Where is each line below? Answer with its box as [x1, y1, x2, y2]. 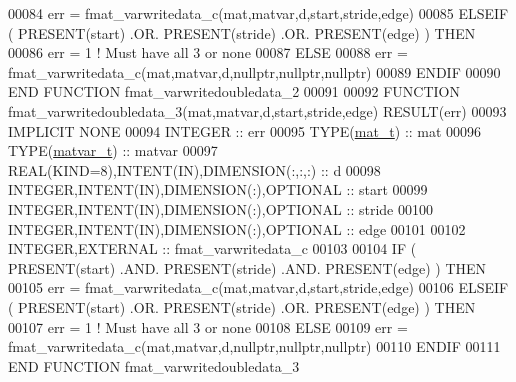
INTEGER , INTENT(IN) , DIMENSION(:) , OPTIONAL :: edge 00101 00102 [8, 218, 466, 239]
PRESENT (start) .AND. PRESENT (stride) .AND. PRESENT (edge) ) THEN [8, 257, 487, 278]
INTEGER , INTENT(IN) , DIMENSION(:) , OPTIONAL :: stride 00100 [8, 198, 433, 219]
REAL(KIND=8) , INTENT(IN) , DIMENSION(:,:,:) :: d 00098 [8, 159, 381, 180]
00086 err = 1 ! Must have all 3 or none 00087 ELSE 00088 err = [8, 42, 408, 63]
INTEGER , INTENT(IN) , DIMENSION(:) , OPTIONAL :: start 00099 [8, 179, 428, 200]
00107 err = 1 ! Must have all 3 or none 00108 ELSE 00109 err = [8, 316, 408, 337]
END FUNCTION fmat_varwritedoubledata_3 [8, 355, 300, 376]
